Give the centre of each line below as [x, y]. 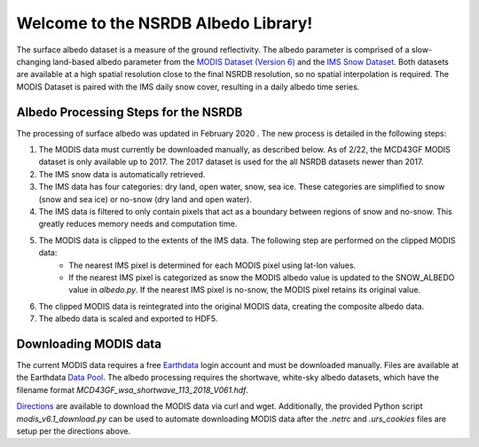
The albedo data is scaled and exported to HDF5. [128, 318]
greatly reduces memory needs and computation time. [138, 224]
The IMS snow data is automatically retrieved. [122, 174]
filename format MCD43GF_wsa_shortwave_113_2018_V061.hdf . [132, 389]
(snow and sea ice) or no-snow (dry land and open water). [145, 199]
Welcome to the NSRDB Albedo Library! [165, 23]
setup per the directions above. [74, 431]
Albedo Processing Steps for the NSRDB [130, 112]
